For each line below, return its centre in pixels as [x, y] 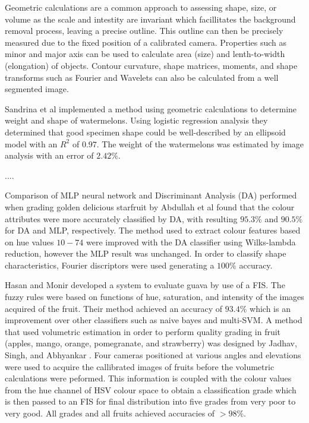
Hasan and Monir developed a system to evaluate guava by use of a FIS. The [145, 285]
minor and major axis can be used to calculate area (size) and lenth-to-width [145, 54]
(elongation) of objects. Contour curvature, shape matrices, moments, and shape [151, 65]
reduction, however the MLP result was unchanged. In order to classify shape [146, 253]
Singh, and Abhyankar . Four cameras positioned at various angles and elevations [153, 355]
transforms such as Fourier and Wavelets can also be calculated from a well [142, 77]
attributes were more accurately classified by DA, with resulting [121, 218]
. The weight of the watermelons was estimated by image [200, 143]
